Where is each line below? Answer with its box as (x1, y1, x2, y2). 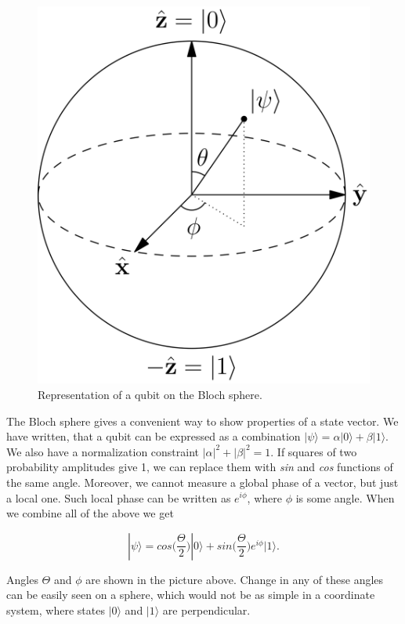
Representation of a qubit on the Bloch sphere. (38, 386, 262, 402)
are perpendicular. (162, 601, 251, 618)
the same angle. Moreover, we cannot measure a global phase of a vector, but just (6, 473, 399, 490)
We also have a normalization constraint (6, 443, 200, 459)
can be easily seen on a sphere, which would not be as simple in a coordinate (6, 586, 375, 603)
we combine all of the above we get (6, 505, 174, 521)
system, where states (6, 601, 105, 618)
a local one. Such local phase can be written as (6, 489, 231, 506)
